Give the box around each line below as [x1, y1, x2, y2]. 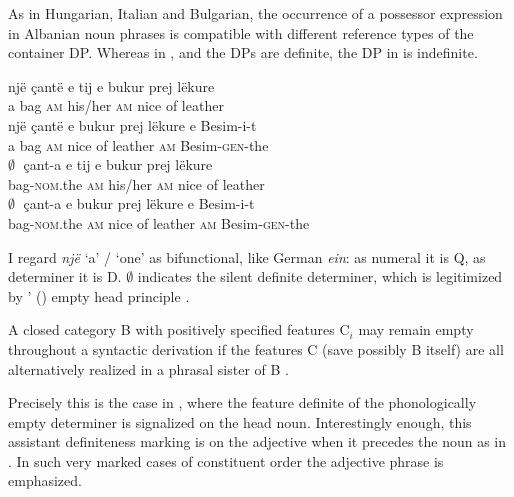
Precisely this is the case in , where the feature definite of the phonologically [8, 392, 477, 413]
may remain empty [358, 319, 474, 340]
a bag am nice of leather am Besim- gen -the [8, 134, 269, 155]
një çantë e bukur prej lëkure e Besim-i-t [8, 114, 257, 135]
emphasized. [8, 470, 82, 491]
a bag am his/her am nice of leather [8, 95, 224, 116]
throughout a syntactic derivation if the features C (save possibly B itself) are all [8, 338, 504, 359]
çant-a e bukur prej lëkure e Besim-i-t [23, 193, 255, 214]
